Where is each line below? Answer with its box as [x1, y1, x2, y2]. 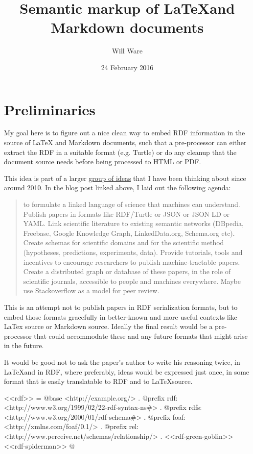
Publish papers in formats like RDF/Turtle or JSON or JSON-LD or [23, 208, 230, 219]
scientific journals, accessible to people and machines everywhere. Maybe [23, 276, 241, 286]
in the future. [4, 340, 44, 351]
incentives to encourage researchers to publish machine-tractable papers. [23, 256, 240, 267]
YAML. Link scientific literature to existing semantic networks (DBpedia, [23, 218, 244, 228]
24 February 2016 [101, 62, 154, 72]
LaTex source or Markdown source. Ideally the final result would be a [4, 321, 213, 331]
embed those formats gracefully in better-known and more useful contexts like [4, 311, 237, 322]
